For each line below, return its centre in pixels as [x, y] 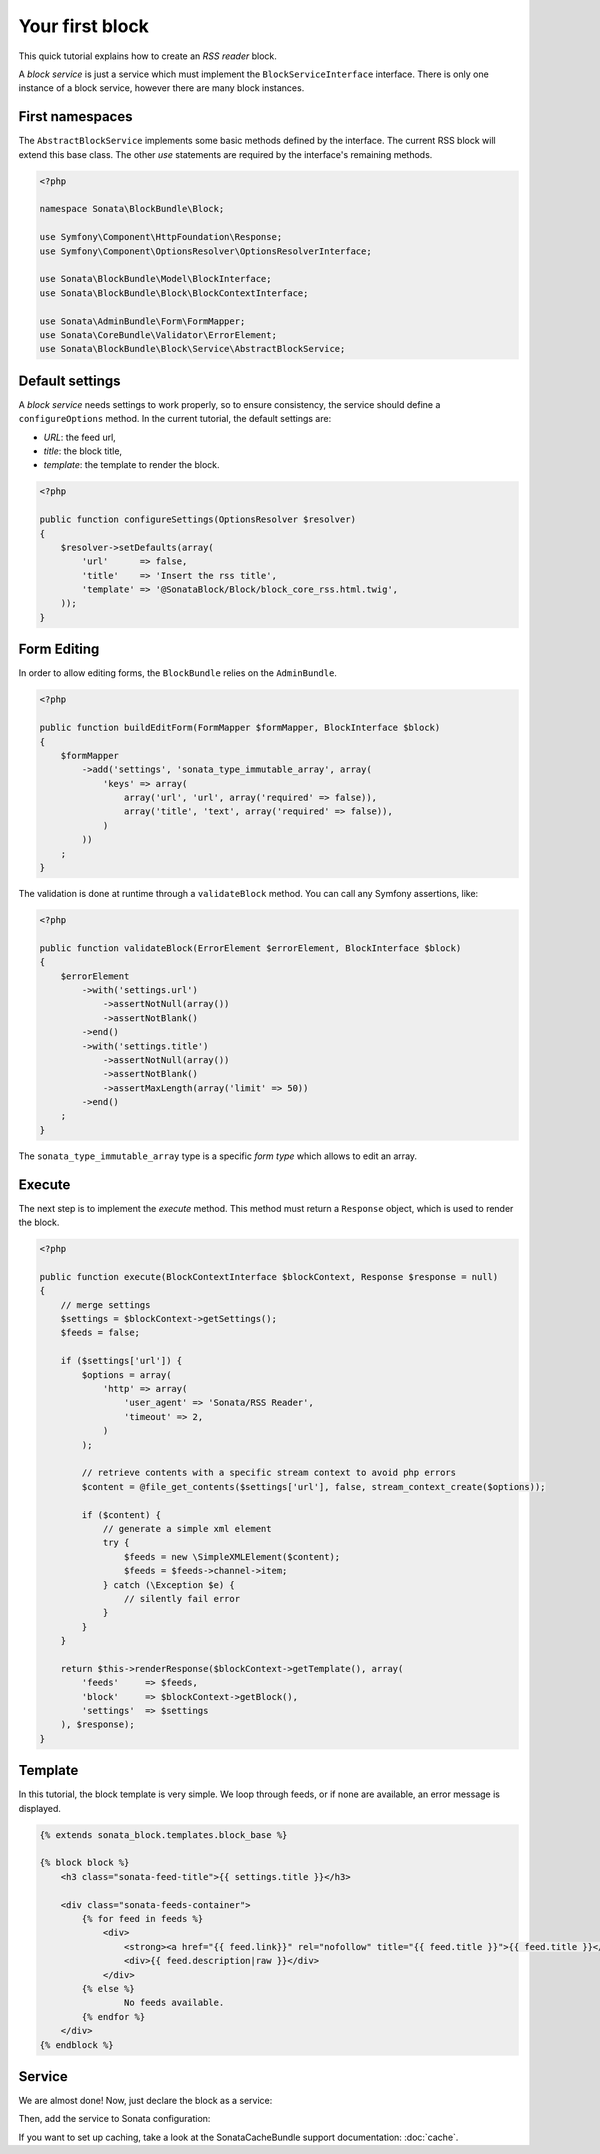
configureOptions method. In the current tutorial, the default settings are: [175, 419]
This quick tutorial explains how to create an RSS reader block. [147, 56]
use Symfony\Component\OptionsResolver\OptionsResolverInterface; [205, 251]
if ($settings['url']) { [121, 1361]
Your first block [84, 26]
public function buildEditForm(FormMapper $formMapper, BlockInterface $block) [240, 728]
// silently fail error [181, 1598]
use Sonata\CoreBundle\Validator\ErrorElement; [158, 334]
